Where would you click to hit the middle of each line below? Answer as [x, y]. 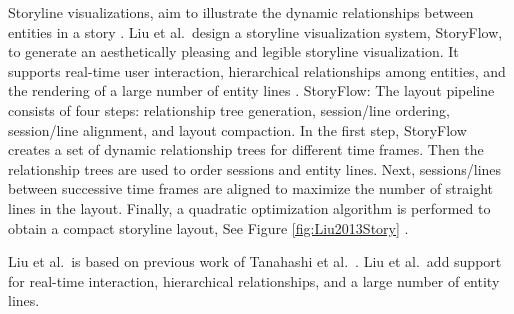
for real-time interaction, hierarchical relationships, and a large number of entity [254, 280]
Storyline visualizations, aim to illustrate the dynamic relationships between [241, 12]
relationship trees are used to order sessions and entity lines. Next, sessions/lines [255, 168]
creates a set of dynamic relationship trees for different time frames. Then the [246, 149]
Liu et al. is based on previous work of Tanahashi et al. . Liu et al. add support [255, 261]
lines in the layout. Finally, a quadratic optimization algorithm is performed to [249, 207]
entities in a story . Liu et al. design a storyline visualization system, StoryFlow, [255, 31]
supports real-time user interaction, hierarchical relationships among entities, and [257, 70]
